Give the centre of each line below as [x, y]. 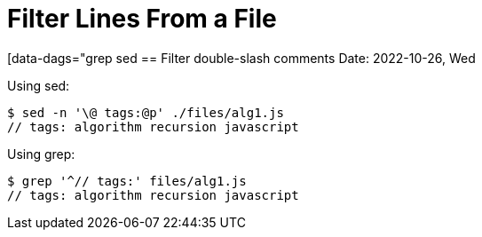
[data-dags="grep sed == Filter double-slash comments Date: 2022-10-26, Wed [241, 58]
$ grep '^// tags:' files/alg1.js [127, 181]
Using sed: [39, 85]
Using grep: [41, 154]
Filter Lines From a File [142, 19]
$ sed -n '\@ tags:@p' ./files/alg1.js [146, 112]
